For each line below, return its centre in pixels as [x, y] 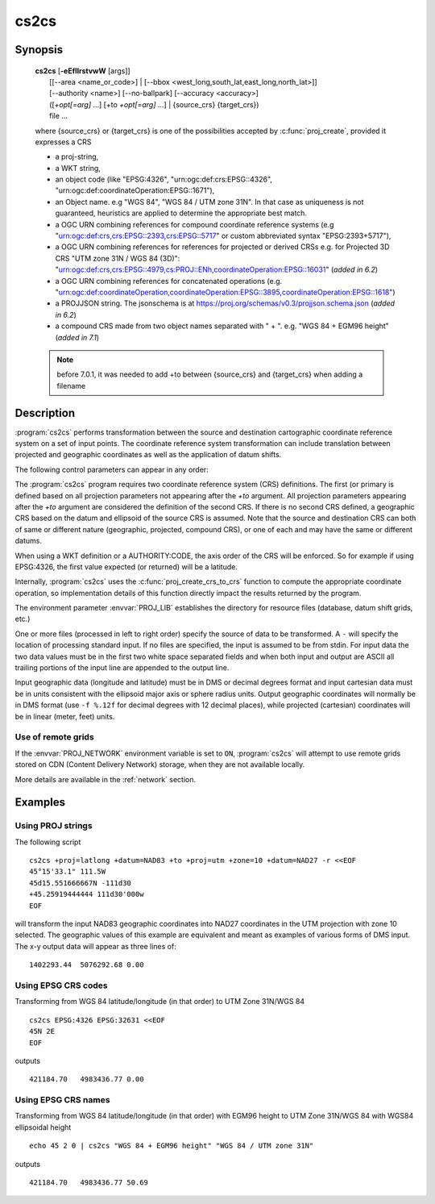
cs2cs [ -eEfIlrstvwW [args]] [83, 71]
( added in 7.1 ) [77, 337]
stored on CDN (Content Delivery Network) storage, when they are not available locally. [160, 764]
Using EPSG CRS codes [61, 985]
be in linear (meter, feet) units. [65, 716]
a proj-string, [77, 156]
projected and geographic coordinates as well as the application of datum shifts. [148, 455]
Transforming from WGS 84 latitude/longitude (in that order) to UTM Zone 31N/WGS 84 [160, 1002]
